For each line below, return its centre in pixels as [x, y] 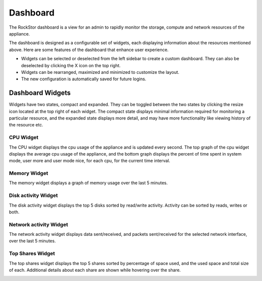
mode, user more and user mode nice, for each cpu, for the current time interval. [90, 161]
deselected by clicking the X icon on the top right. [71, 65]
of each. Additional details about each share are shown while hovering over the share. [95, 270]
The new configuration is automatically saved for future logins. [84, 79]
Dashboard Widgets [40, 93]
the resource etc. [26, 125]
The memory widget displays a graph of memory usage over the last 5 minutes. [88, 183]
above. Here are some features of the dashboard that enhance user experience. [89, 50]
